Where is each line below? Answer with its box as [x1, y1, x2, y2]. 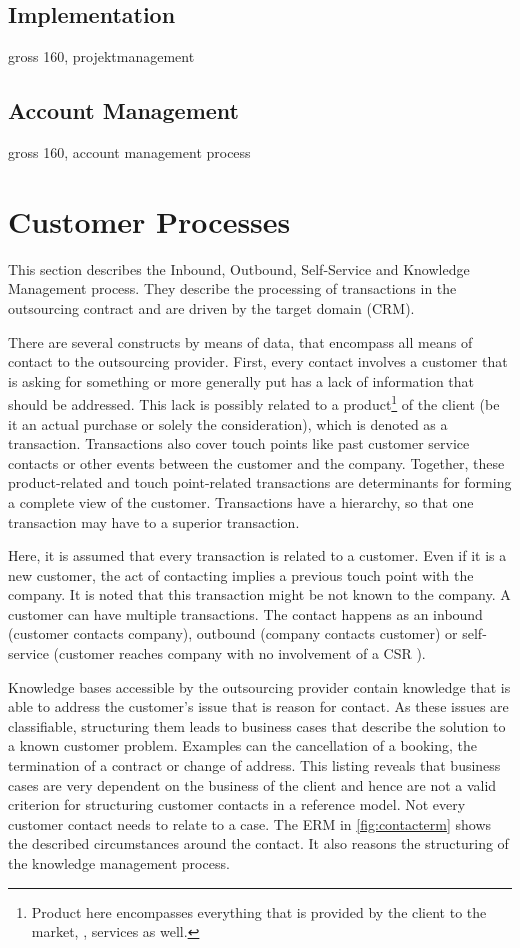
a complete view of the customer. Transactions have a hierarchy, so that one [8, 491, 474, 512]
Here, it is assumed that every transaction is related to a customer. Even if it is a [8, 545, 507, 566]
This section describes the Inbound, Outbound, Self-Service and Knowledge [8, 258, 470, 279]
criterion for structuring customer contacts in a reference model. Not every [8, 794, 466, 815]
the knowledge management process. [8, 853, 230, 873]
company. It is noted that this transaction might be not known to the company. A [8, 584, 511, 605]
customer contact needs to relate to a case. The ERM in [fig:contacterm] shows [8, 813, 492, 834]
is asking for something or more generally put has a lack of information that [8, 370, 475, 391]
